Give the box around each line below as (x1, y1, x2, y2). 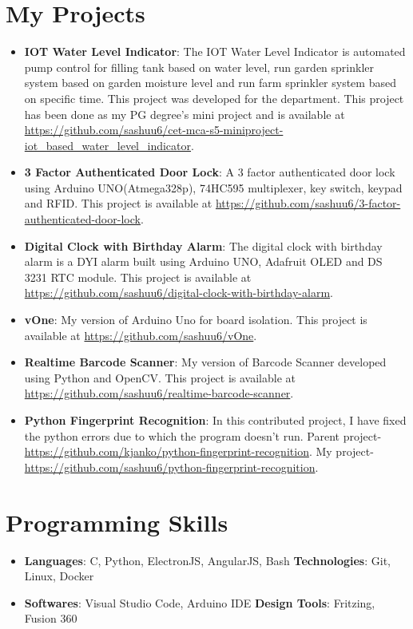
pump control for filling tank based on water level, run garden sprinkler (24, 58, 375, 75)
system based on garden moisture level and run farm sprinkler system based (24, 74, 396, 91)
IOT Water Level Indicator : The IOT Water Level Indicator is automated (24, 43, 406, 60)
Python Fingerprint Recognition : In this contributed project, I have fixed (24, 412, 407, 428)
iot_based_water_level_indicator (24, 136, 192, 153)
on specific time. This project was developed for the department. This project (24, 89, 404, 106)
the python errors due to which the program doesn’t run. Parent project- (24, 427, 382, 444)
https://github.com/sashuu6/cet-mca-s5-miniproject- (24, 121, 284, 138)
